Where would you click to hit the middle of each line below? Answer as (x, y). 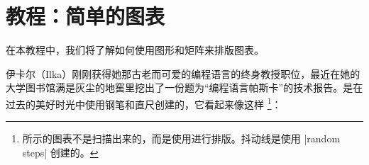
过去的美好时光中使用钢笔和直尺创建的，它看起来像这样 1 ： (144, 103)
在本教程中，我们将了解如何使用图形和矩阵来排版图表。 (135, 50)
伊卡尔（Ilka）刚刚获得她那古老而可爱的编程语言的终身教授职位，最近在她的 (183, 73)
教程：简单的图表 (86, 16)
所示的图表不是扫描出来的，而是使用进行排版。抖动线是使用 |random (181, 138)
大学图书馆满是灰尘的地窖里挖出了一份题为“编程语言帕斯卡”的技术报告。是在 (184, 87)
